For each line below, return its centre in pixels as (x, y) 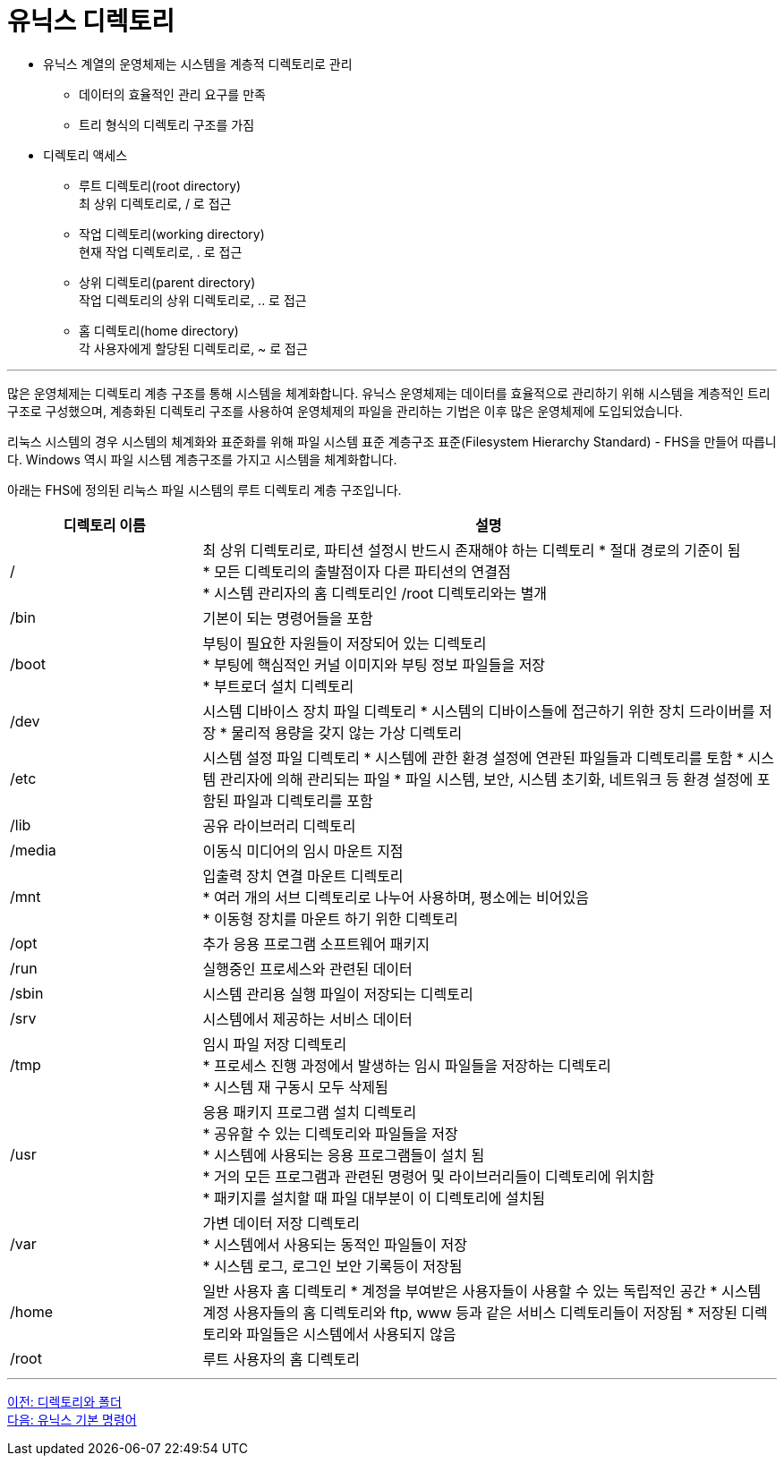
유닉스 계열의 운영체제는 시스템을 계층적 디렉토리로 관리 (198, 64)
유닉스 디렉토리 (91, 21)
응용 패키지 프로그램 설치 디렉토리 (310, 1112)
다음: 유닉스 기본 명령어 (72, 1419)
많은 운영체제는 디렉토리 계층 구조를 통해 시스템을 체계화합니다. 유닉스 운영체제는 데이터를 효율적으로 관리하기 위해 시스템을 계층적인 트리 (389, 393)
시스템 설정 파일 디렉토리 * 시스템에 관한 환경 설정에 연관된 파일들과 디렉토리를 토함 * (473, 757)
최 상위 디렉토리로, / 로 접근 (155, 203)
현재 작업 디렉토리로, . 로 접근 (161, 251)
